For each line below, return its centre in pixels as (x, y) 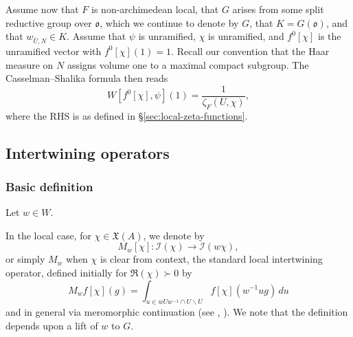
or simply (25, 259)
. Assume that (96, 36)
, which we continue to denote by (169, 22)
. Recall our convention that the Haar (250, 51)
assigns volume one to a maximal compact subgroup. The (188, 64)
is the (330, 36)
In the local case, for (48, 235)
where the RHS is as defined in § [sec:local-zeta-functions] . (127, 115)
